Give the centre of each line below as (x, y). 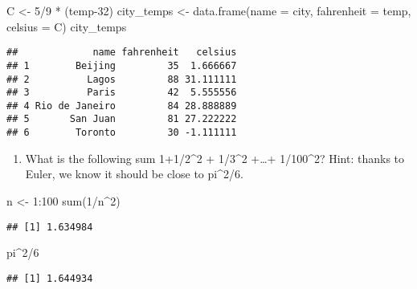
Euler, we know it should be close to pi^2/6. (134, 174)
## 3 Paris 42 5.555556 (122, 93)
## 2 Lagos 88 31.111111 (122, 79)
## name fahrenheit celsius (122, 53)
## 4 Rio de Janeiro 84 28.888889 (122, 106)
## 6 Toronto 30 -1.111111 (122, 133)
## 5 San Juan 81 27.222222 (122, 119)
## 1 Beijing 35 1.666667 (122, 65)
